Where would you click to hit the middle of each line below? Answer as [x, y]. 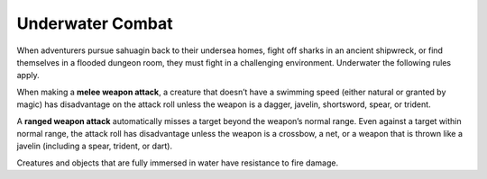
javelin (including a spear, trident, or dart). [95, 146]
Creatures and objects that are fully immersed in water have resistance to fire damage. [177, 163]
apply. [28, 76]
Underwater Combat [95, 23]
